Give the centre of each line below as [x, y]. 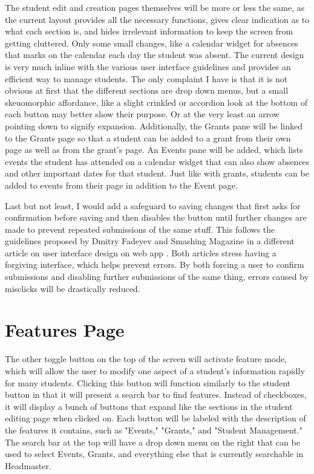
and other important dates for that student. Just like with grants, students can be [157, 173]
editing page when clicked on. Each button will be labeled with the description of [155, 418]
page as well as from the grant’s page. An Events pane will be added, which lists [154, 150]
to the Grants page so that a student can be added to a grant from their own [148, 138]
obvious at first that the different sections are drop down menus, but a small [147, 90]
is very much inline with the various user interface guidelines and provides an [148, 66]
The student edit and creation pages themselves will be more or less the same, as [155, 7]
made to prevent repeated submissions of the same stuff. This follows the [140, 229]
